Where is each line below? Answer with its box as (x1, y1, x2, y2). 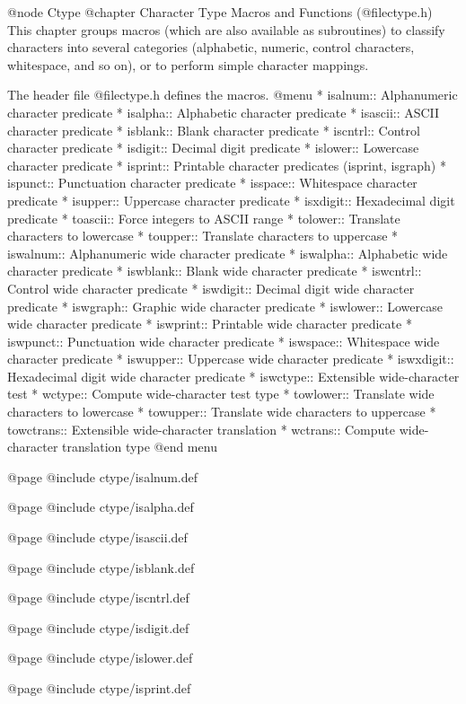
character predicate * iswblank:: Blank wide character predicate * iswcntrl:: (7, 261, 422, 280)
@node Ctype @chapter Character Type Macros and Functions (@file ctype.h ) (7, 3, 433, 21)
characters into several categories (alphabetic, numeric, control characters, (7, 38, 415, 57)
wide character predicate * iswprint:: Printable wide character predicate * (7, 314, 412, 333)
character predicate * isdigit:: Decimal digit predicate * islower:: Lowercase (7, 138, 419, 157)
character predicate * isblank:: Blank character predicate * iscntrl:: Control (7, 120, 420, 139)
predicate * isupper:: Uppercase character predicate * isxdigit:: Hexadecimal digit (7, 190, 455, 209)
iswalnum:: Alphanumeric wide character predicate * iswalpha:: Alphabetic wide (7, 243, 448, 262)
